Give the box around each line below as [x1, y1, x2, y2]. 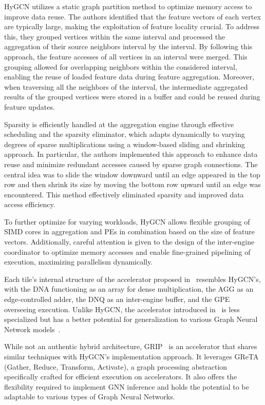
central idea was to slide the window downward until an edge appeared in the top [4, 169, 260, 179]
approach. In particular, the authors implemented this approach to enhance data [4, 149, 258, 159]
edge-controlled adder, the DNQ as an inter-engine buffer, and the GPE [4, 294, 230, 305]
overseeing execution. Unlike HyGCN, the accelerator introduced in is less [4, 303, 240, 314]
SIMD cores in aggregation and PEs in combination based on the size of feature [4, 226, 255, 237]
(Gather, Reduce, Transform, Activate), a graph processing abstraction [4, 361, 228, 372]
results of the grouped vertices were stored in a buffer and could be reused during [4, 91, 260, 102]
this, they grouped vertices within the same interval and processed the [4, 31, 225, 42]
